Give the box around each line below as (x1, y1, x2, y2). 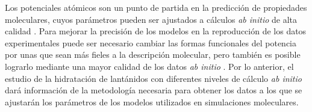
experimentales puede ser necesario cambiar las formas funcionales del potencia (5, 36, 297, 49)
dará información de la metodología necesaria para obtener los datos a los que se (5, 84, 302, 96)
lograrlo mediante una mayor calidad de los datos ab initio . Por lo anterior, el (5, 60, 294, 72)
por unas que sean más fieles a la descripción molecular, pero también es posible (5, 48, 301, 61)
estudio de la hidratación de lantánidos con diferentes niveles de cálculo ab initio (5, 72, 302, 84)
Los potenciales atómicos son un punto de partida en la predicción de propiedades (5, 1, 307, 13)
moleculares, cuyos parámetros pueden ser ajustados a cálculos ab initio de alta (5, 13, 298, 25)
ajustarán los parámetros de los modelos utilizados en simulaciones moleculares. (5, 95, 299, 108)
